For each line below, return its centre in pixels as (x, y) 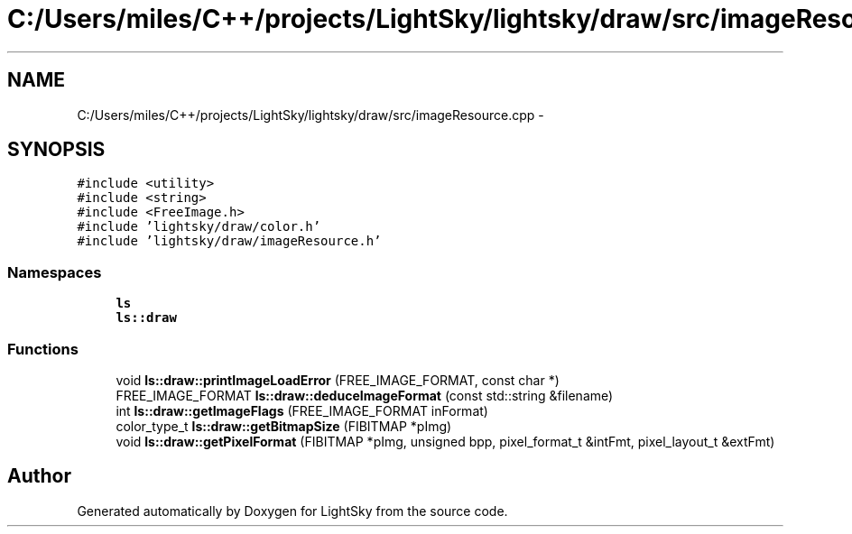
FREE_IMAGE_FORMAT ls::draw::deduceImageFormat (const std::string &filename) (365, 395)
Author (39, 476)
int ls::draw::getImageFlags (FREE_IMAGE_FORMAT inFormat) (302, 410)
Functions (43, 349)
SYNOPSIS (56, 150)
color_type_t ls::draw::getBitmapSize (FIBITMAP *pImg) (284, 426)
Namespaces (55, 272)
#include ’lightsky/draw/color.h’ (199, 227)
